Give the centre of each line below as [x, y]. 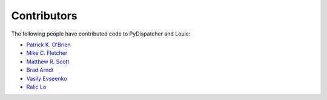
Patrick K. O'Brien [48, 45]
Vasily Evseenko [47, 78]
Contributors [45, 16]
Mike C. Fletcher [47, 53]
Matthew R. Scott [48, 61]
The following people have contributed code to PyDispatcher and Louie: [101, 34]
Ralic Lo [36, 87]
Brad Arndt [40, 70]
